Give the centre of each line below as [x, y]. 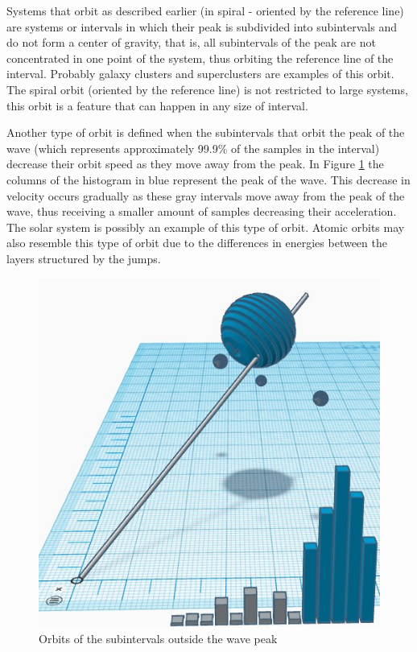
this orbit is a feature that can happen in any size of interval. [157, 105]
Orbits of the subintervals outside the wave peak [158, 638]
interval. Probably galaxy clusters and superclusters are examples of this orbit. [200, 74]
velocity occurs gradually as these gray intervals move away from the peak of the [206, 195]
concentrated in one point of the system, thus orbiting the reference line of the [200, 58]
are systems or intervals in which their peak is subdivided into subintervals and [202, 26]
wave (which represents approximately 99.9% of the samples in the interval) [193, 148]
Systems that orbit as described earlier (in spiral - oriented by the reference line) [205, 10]
